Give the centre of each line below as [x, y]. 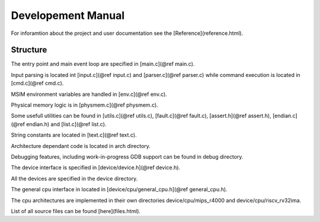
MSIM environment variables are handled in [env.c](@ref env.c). [89, 94]
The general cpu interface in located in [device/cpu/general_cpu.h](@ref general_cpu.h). [119, 189]
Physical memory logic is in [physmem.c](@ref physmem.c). [84, 105]
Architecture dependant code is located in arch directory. [81, 146]
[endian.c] [285, 116]
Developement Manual [68, 15]
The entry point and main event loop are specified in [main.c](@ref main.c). [103, 64]
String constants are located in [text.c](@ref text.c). [74, 135]
